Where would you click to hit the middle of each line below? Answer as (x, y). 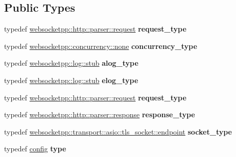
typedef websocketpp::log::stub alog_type (71, 63)
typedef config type (35, 149)
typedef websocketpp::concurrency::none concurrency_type (101, 46)
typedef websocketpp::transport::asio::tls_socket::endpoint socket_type (118, 131)
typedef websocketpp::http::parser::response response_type (100, 114)
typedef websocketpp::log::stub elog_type (71, 80)
